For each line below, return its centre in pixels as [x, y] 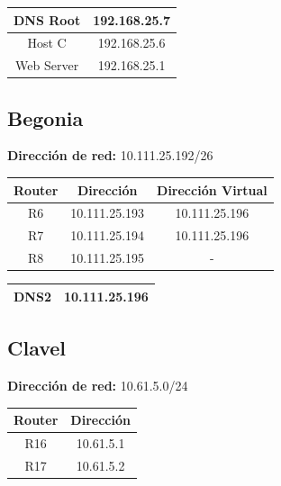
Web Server [47, 65]
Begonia [45, 117]
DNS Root [47, 19]
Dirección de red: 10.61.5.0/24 [98, 385]
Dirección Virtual [212, 189]
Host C [47, 43]
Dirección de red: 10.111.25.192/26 [110, 155]
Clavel [37, 348]
